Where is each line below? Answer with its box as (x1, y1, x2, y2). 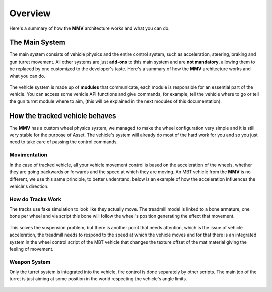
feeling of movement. (9, 246, 54, 252)
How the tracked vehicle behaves (9, 111, 116, 120)
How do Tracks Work (9, 196, 61, 203)
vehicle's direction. (9, 183, 49, 189)
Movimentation (9, 151, 48, 158)
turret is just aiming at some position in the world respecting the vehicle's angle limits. (9, 276, 187, 282)
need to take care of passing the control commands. (9, 139, 118, 145)
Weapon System (9, 258, 51, 265)
